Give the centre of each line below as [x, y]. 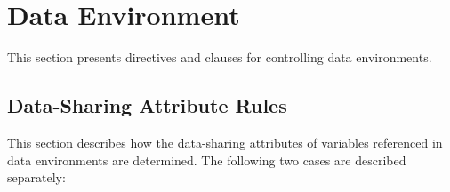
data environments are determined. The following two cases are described [207, 160]
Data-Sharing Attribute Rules [147, 105]
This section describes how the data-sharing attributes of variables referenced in [225, 142]
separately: [36, 177]
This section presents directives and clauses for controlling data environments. [220, 57]
